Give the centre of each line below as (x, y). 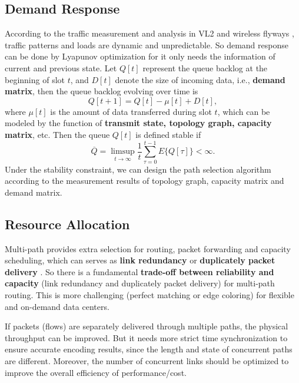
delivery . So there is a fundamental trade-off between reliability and (139, 271)
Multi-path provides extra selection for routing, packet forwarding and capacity (148, 248)
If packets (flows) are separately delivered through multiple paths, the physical (147, 326)
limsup (123, 152)
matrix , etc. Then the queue (57, 134)
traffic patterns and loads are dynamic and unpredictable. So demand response (147, 44)
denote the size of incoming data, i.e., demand (200, 79)
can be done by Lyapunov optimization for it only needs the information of (140, 56)
